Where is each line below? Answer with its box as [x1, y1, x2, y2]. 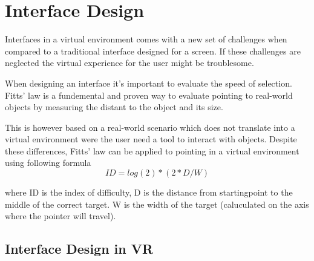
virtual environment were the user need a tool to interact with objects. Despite [5, 133, 297, 145]
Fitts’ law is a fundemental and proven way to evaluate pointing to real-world [5, 88, 293, 101]
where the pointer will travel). [5, 210, 116, 222]
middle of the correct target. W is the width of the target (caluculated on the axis [5, 197, 309, 210]
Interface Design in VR [5, 239, 154, 258]
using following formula [5, 156, 91, 169]
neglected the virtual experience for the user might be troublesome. [5, 56, 254, 69]
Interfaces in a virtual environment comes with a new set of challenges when [5, 33, 287, 45]
